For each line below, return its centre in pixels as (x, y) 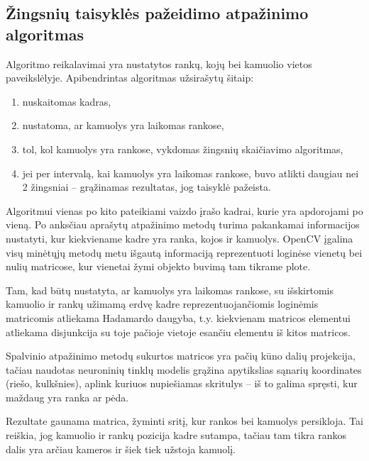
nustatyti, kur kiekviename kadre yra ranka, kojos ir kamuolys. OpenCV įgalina (180, 238)
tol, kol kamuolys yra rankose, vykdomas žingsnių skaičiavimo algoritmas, (183, 149)
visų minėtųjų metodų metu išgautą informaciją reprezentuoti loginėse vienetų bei (184, 252)
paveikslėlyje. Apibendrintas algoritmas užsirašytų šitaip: (130, 78)
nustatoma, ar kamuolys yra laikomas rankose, (123, 125)
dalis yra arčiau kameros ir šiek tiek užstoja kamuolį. (121, 449)
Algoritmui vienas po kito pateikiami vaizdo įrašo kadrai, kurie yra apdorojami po (184, 210)
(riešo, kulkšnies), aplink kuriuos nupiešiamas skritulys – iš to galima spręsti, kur (182, 383)
